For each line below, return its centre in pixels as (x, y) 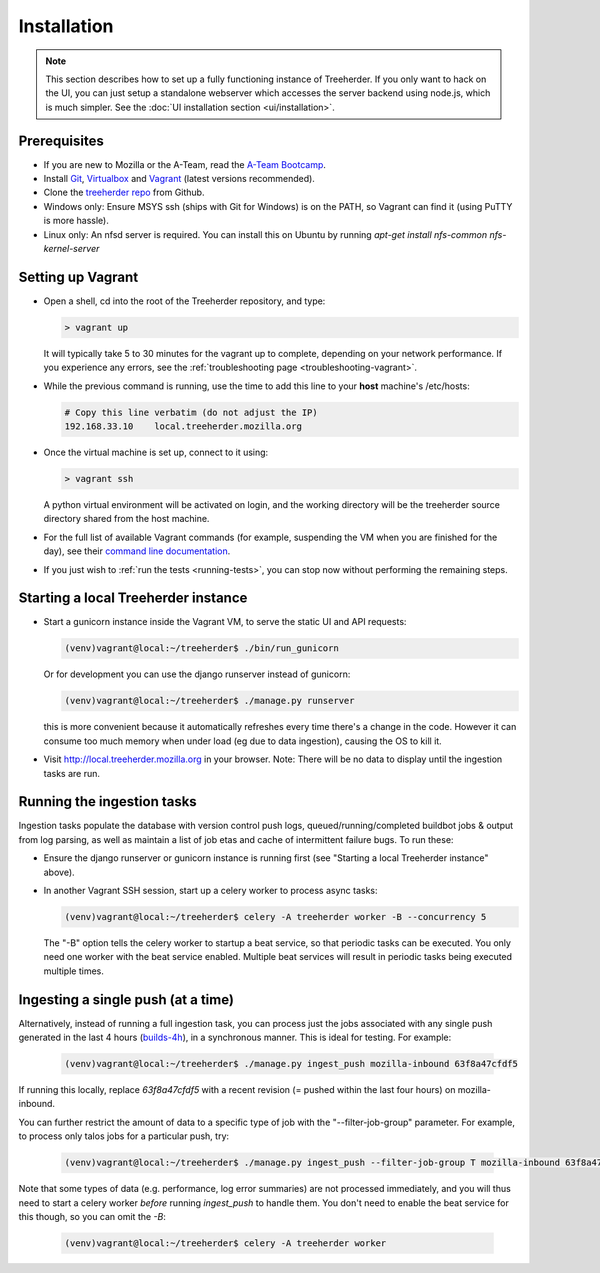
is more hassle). (76, 221)
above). (59, 872)
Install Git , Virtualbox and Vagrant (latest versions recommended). (179, 179)
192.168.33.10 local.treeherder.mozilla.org (183, 426)
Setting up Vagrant (78, 276)
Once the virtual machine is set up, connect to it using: (156, 452)
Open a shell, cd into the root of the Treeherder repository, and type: (184, 301)
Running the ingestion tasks (107, 801)
